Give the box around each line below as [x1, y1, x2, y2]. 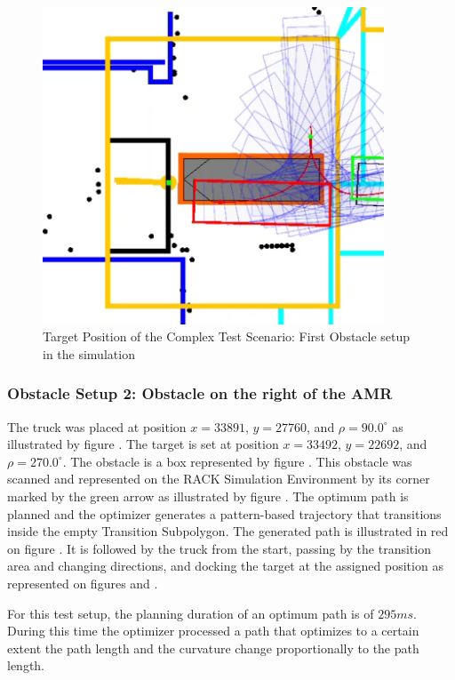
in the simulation [43, 344, 135, 363]
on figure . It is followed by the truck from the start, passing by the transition [7, 539, 431, 557]
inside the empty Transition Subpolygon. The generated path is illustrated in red [7, 522, 449, 540]
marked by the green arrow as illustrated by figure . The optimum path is [7, 486, 409, 505]
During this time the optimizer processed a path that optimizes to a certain [7, 621, 419, 640]
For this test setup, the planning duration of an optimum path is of [7, 604, 374, 622]
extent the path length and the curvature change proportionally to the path [7, 638, 419, 657]
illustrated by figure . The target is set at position [7, 435, 279, 453]
